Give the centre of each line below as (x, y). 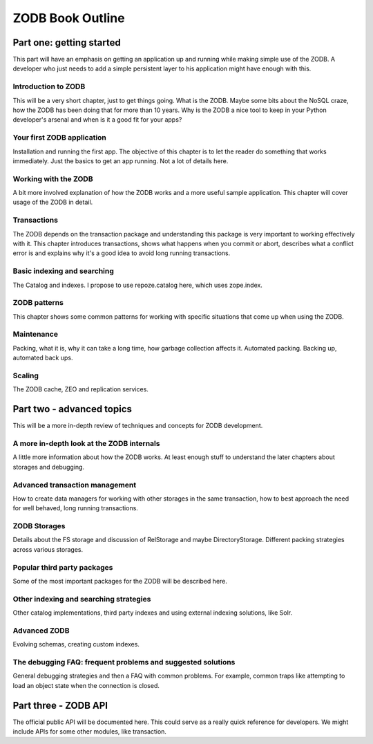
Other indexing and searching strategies (82, 599)
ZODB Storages (39, 526)
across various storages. (48, 549)
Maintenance (36, 334)
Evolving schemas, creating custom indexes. (76, 644)
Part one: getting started (67, 43)
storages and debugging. (49, 467)
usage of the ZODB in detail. (53, 202)
